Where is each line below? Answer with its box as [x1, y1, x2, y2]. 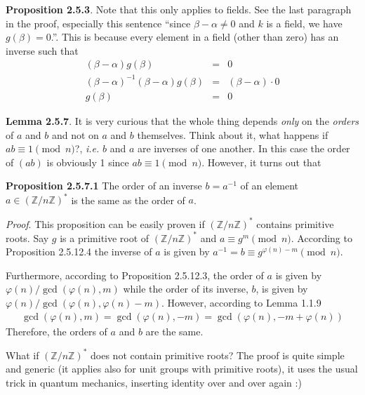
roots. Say [6, 230, 49, 245]
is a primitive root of [60, 230, 150, 245]
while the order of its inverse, [123, 281, 248, 296]
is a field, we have [266, 15, 343, 30]
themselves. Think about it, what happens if [137, 127, 328, 142]
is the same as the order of [71, 192, 185, 207]
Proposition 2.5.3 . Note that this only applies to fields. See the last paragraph [6, 2, 352, 16]
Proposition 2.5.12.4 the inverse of [6, 244, 152, 259]
